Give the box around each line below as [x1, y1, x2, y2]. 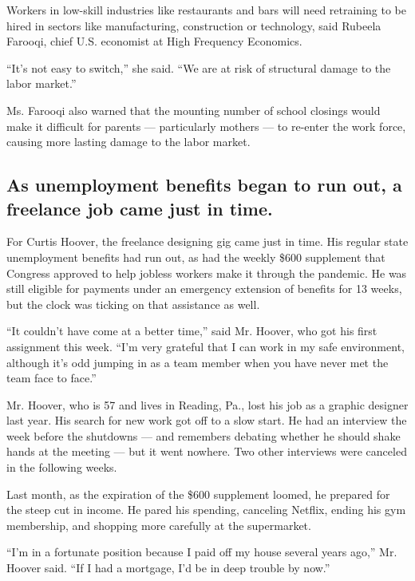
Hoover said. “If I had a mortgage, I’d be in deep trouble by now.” [6, 559, 330, 576]
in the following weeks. [6, 459, 117, 476]
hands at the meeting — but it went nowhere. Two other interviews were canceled [6, 443, 407, 460]
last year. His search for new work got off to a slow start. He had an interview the [6, 412, 407, 429]
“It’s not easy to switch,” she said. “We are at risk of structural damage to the [6, 59, 391, 76]
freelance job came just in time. [6, 196, 273, 220]
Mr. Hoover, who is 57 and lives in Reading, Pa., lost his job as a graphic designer [6, 396, 409, 413]
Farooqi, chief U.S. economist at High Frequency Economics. [6, 33, 302, 49]
